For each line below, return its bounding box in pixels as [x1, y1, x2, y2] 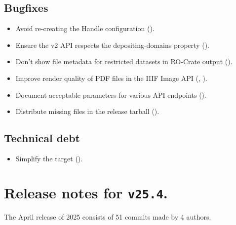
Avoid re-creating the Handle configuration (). [15, 23, 155, 34]
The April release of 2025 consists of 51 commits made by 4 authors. [4, 211, 211, 222]
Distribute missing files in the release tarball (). [15, 106, 159, 116]
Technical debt [4, 130, 80, 146]
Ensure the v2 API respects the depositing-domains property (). [15, 39, 209, 50]
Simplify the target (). [15, 153, 83, 163]
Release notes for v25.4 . [4, 182, 168, 202]
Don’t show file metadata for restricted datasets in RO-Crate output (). [15, 56, 233, 67]
